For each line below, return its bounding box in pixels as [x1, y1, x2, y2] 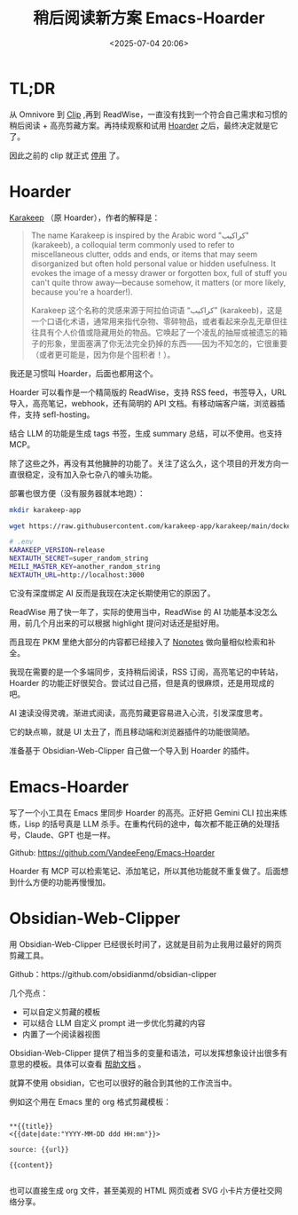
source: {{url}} [9, 1145, 69, 1154]
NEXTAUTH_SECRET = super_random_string [9, 554, 149, 564]
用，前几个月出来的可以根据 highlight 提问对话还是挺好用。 [9, 618, 224, 628]
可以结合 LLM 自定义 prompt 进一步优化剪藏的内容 [21, 1017, 206, 1028]
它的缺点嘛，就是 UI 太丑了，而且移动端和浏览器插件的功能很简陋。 [9, 726, 255, 737]
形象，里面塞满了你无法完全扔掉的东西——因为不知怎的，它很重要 [46, 338, 288, 349]
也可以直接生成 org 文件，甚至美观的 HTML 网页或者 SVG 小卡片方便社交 [9, 1185, 275, 1195]
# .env [9, 538, 34, 547]
